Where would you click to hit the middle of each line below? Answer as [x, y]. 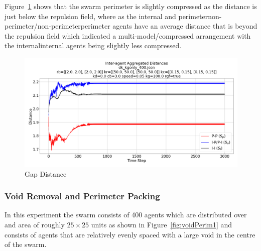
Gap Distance [46, 173]
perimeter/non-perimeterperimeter [57, 26]
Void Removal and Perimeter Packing [82, 196]
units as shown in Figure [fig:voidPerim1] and [162, 224]
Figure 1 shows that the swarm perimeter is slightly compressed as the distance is [131, 6]
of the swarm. [26, 244]
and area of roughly [35, 224]
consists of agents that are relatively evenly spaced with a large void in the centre [130, 234]
